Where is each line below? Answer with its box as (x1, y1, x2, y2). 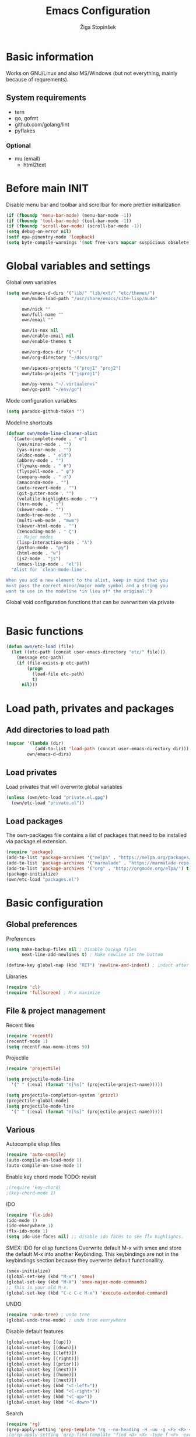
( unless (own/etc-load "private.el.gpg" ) (6, 794, 108, 801)
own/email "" (21, 317, 54, 323)
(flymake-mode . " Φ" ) (16, 463, 72, 469)
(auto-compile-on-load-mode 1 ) (6, 1157, 82, 1163)
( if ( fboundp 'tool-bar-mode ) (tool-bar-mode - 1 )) (6, 218, 132, 224)
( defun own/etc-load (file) (6, 643, 75, 650)
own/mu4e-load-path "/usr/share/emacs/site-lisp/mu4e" (21, 295, 158, 301)
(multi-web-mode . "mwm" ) (16, 517, 80, 524)
